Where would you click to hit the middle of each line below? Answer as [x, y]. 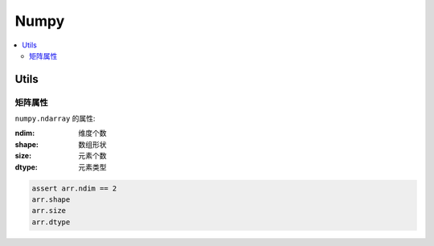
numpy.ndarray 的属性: [55, 119]
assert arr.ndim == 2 [74, 188]
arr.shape [51, 200]
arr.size [49, 211]
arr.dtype [51, 222]
